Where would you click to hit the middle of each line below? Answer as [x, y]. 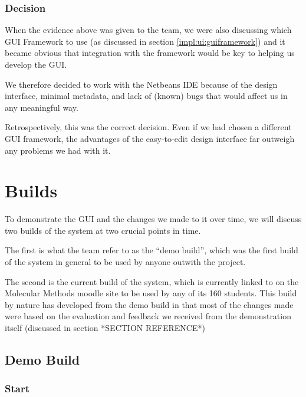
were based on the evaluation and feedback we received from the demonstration [148, 316]
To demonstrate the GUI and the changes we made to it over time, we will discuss [153, 219]
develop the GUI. [36, 64]
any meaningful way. [42, 107]
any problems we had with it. [58, 150]
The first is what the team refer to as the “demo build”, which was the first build [152, 250]
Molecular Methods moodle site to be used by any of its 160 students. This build [151, 293]
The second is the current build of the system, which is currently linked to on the [152, 281]
